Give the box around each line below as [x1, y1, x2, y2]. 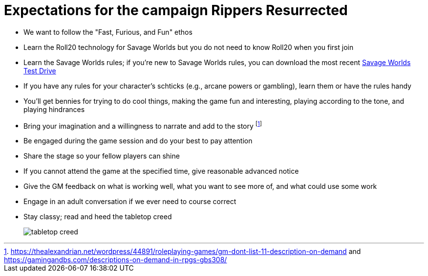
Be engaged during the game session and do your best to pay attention [23, 137, 253, 145]
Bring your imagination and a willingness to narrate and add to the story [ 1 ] [23, 120, 262, 130]
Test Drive [23, 66, 56, 75]
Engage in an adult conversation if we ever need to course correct [23, 197, 236, 206]
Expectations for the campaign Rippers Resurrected [4, 2, 348, 19]
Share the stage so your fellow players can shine [23, 152, 180, 161]
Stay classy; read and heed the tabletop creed [23, 212, 172, 221]
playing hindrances [23, 105, 85, 114]
